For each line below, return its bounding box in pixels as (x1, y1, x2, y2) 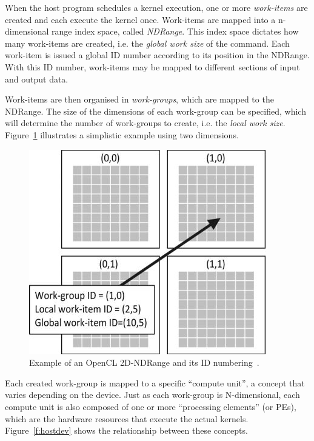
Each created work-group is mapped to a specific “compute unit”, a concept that (5, 376, 305, 389)
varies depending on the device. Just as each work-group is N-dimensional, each (5, 388, 300, 401)
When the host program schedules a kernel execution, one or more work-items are (5, 1, 308, 13)
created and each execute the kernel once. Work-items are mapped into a (5, 13, 276, 25)
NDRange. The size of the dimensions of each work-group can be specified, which (5, 104, 306, 117)
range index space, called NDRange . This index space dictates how (52, 25, 299, 38)
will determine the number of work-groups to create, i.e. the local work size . (5, 116, 286, 129)
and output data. (5, 72, 68, 85)
